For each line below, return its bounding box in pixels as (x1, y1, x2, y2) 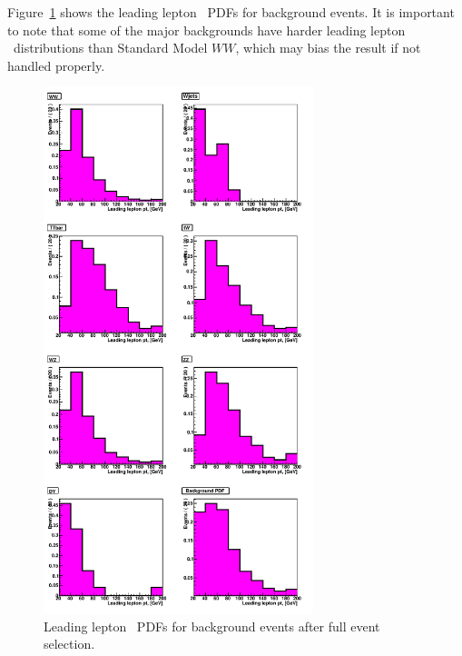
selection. (44, 634, 95, 653)
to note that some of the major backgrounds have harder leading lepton (7, 20, 406, 39)
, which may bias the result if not (235, 38, 421, 57)
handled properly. (7, 55, 105, 75)
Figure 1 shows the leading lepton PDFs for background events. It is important (7, 3, 455, 21)
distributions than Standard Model (13, 38, 208, 57)
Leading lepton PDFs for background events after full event (44, 616, 380, 635)
